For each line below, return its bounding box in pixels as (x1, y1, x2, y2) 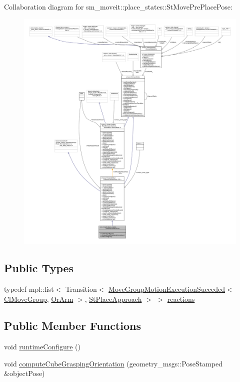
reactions (167, 293, 195, 304)
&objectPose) (4, 368, 45, 378)
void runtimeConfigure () (4, 341, 80, 352)
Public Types (4, 260, 74, 276)
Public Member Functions (4, 318, 141, 333)
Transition (65, 283, 97, 294)
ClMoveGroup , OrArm (4, 293, 73, 304)
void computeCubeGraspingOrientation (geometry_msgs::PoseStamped (4, 358, 223, 368)
